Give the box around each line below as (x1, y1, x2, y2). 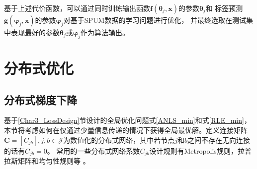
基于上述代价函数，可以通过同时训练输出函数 (4, 3, 150, 13)
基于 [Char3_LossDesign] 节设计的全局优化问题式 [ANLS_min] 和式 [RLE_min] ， (4, 115, 251, 125)
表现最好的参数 (10, 27, 60, 37)
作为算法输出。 (81, 27, 130, 37)
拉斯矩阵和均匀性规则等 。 (4, 156, 90, 166)
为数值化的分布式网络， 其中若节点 (63, 134, 175, 145)
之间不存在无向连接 (187, 134, 250, 145)
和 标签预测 (205, 3, 243, 13)
